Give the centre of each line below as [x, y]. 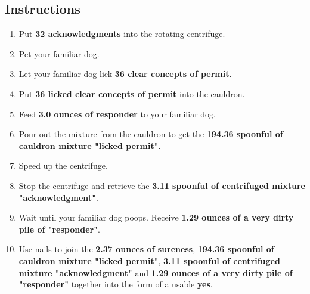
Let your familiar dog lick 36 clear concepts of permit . [125, 74]
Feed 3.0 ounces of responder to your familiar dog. [117, 114]
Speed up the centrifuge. [63, 165]
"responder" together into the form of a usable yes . [116, 284]
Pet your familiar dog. [59, 53]
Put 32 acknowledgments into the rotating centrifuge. [122, 34]
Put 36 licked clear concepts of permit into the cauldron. [132, 93]
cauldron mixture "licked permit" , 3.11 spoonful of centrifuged [149, 260]
